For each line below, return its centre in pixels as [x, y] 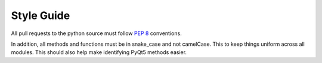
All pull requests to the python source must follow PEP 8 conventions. [96, 33]
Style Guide [41, 15]
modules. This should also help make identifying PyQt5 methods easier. [99, 52]
